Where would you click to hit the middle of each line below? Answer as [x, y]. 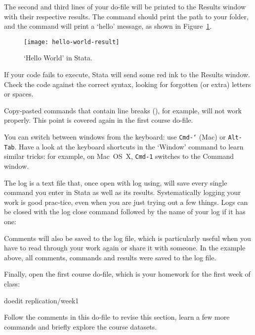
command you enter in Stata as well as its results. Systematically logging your [122, 192]
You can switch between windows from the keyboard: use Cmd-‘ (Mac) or [115, 137]
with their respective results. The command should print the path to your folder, [126, 16]
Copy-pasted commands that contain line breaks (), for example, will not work [123, 110]
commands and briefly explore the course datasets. [81, 326]
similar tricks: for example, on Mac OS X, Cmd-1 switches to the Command [119, 156]
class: [12, 283]
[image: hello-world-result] [72, 42]
